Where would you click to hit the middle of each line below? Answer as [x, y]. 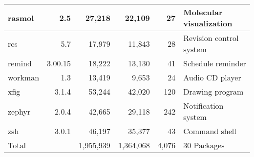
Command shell [210, 131]
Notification [203, 106]
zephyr [19, 111]
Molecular [203, 12]
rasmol [21, 18]
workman [24, 77]
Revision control [211, 38]
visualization [208, 23]
